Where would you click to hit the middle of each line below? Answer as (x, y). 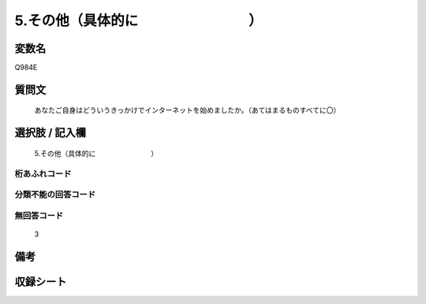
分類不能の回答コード (55, 195)
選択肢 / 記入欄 (50, 133)
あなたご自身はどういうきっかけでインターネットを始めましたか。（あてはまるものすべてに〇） (187, 110)
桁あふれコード (43, 173)
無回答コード (39, 215)
